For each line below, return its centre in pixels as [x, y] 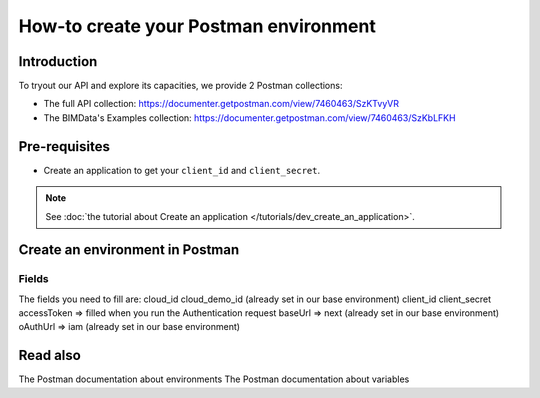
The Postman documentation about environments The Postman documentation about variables [214, 379]
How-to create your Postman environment [197, 26]
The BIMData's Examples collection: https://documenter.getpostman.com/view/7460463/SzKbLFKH [249, 117]
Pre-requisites [64, 146]
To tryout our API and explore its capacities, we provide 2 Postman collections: [180, 86]
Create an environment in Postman [129, 250]
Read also [50, 355]
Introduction [58, 61]
